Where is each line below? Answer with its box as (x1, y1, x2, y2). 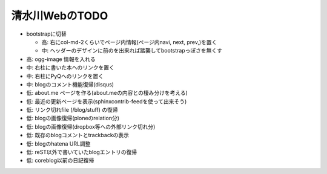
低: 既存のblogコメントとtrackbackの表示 (26, 132, 130, 139)
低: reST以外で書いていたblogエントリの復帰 (26, 149, 137, 156)
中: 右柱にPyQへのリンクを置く (26, 72, 104, 80)
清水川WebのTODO (11, 9, 108, 22)
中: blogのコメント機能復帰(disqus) (26, 80, 114, 88)
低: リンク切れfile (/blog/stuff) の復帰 (26, 106, 118, 114)
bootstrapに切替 (26, 30, 67, 37)
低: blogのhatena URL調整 (26, 140, 91, 147)
